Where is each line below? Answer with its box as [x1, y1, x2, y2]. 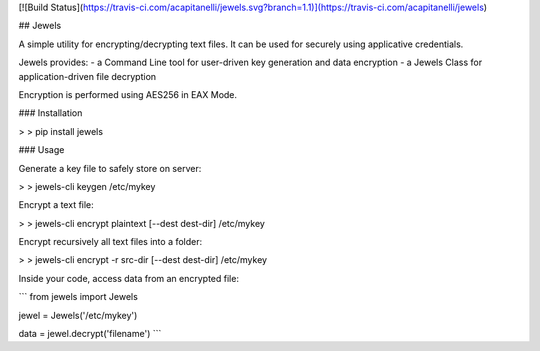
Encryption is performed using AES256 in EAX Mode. [18, 88, 238, 100]
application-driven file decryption [18, 70, 157, 82]
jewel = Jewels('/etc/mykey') [18, 309, 138, 321]
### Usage [18, 144, 65, 156]
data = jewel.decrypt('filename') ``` [18, 328, 162, 340]
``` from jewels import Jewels [18, 291, 139, 303]
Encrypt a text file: [18, 199, 94, 211]
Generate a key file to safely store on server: [18, 162, 202, 174]
